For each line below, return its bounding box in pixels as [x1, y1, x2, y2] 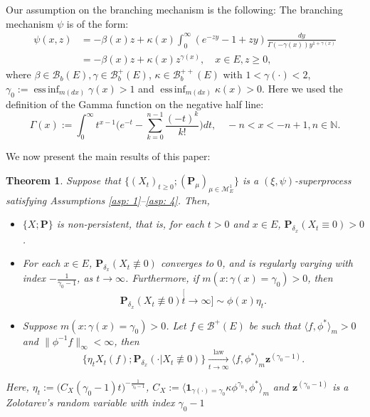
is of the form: [66, 16, 129, 31]
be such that [248, 317, 301, 332]
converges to [160, 255, 214, 270]
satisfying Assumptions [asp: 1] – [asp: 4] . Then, [6, 192, 210, 207]
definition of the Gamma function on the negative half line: [6, 96, 264, 111]
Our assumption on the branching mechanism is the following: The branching [6, 2, 343, 16]
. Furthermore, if [125, 270, 199, 285]
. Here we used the [262, 80, 343, 95]
